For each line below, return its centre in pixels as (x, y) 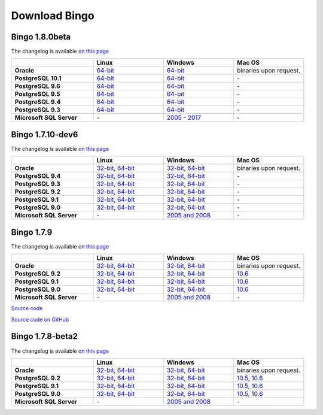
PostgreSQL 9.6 (38, 86)
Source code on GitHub (40, 319)
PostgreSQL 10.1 (38, 78)
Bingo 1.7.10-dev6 (45, 134)
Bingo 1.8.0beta (41, 37)
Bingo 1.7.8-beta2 (44, 336)
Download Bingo (53, 16)
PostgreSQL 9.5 (38, 94)
